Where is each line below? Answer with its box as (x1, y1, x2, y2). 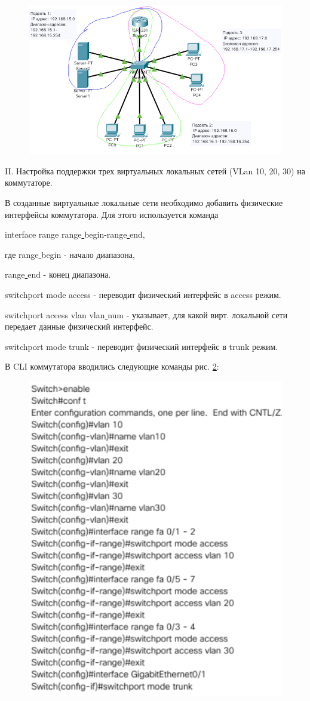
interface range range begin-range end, (5, 228, 145, 241)
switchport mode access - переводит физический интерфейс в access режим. (5, 288, 281, 301)
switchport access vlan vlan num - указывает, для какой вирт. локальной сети (5, 308, 288, 321)
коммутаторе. (5, 176, 53, 189)
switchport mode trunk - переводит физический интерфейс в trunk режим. (5, 340, 278, 352)
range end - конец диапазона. (5, 268, 111, 281)
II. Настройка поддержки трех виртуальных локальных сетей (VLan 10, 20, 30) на (5, 164, 305, 177)
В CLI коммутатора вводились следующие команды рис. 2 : (5, 360, 219, 373)
